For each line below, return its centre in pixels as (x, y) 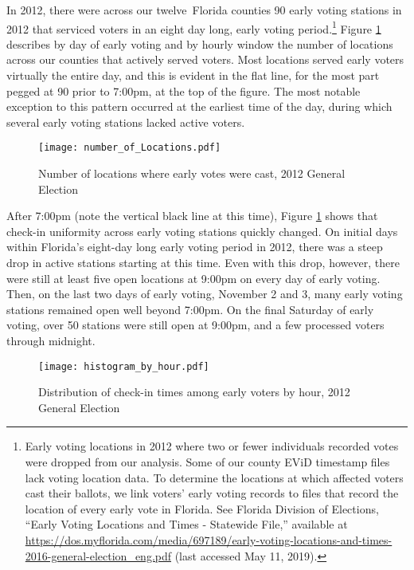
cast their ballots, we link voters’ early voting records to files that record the (212, 493)
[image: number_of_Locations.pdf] (130, 148)
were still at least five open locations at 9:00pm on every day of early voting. (193, 278)
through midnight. (51, 340)
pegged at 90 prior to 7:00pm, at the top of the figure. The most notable (184, 90)
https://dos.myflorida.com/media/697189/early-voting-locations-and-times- (209, 540)
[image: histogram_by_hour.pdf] (124, 366)
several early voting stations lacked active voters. (126, 122)
